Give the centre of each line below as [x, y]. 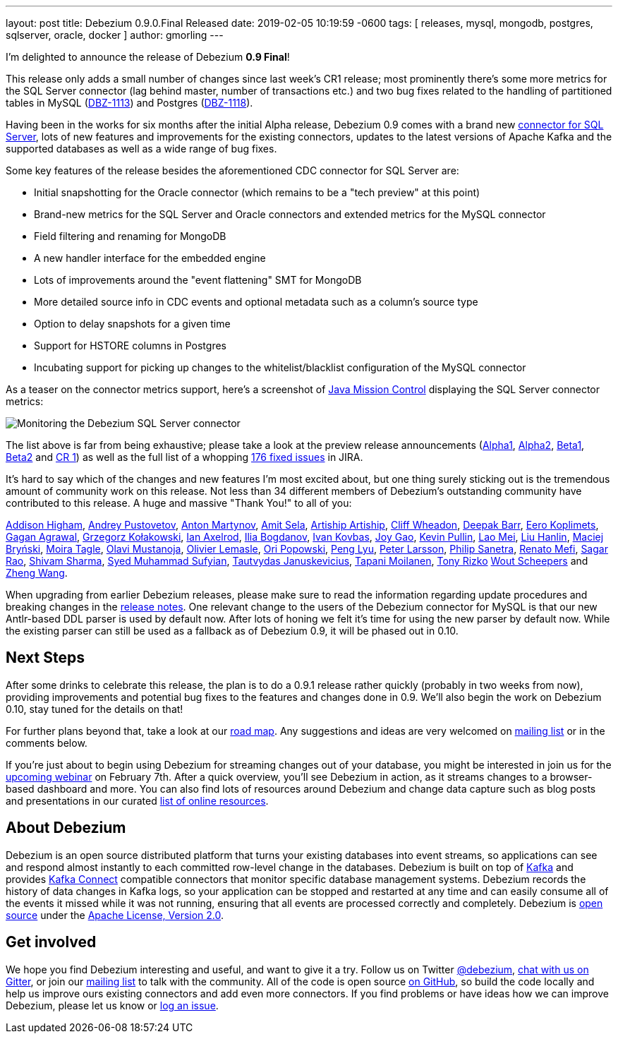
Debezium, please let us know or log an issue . [112, 1005]
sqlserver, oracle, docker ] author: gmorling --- [115, 35]
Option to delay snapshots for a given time [132, 324]
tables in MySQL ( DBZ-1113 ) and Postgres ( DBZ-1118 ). [129, 103]
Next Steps [45, 658]
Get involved [51, 942]
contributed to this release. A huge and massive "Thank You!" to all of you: [179, 503]
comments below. [47, 743]
